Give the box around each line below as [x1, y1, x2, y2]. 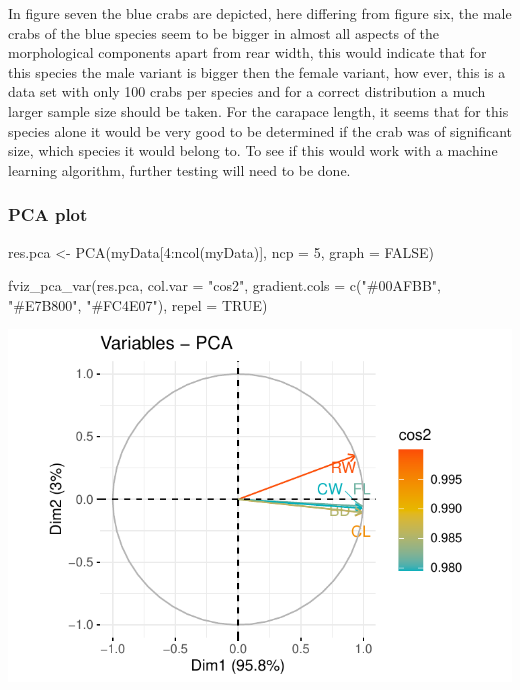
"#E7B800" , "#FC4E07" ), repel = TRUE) [8, 294, 268, 315]
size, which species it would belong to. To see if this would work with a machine [8, 140, 498, 161]
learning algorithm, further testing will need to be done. [8, 159, 351, 180]
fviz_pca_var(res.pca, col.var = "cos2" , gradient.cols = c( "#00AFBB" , [8, 275, 441, 296]
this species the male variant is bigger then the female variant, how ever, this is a [8, 61, 506, 82]
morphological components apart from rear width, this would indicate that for [8, 42, 487, 63]
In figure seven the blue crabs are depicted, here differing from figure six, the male [8, 3, 512, 23]
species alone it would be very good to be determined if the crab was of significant [8, 120, 513, 141]
